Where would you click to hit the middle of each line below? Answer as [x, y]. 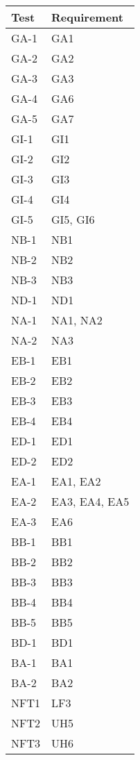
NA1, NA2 [77, 320]
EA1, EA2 [76, 481]
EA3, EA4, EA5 [90, 501]
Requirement [87, 17]
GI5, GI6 [73, 219]
